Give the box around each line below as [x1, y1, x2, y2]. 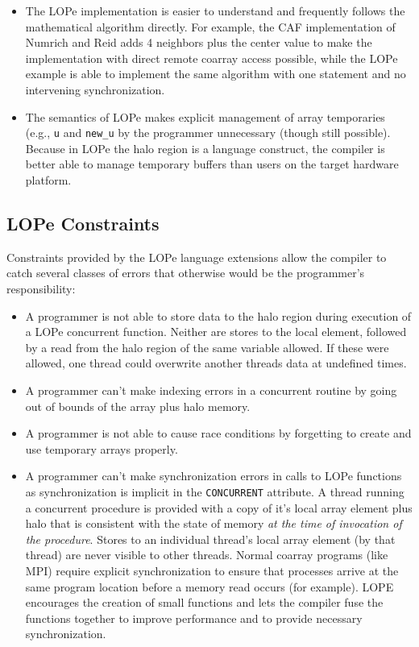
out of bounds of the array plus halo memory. [25, 397, 251, 414]
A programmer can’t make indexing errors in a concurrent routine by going [25, 381, 397, 398]
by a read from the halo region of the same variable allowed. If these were [25, 338, 389, 355]
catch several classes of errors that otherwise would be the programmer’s [6, 264, 365, 281]
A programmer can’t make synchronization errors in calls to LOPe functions [25, 467, 402, 484]
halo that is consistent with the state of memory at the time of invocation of [25, 515, 402, 532]
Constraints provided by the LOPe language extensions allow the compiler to [6, 248, 387, 265]
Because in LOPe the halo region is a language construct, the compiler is [25, 139, 385, 156]
